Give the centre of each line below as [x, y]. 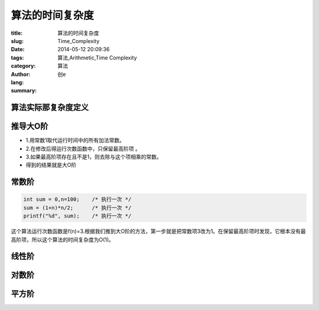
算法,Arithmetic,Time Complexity [97, 57]
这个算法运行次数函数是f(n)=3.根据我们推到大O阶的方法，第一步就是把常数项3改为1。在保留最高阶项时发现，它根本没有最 [159, 231]
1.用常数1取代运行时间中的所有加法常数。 [75, 140]
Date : [18, 50]
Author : [21, 74]
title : [17, 33]
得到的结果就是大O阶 [51, 165]
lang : [17, 82]
